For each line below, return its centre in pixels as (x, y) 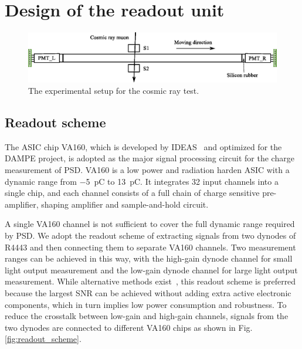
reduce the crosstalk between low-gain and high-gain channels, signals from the (147, 316)
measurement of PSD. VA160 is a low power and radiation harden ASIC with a (147, 170)
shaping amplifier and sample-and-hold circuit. (125, 204)
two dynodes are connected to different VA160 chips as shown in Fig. (129, 327)
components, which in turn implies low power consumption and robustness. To (146, 304)
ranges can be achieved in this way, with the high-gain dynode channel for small (149, 258)
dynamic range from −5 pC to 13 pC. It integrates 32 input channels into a (142, 181)
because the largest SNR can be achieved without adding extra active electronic (148, 293)
